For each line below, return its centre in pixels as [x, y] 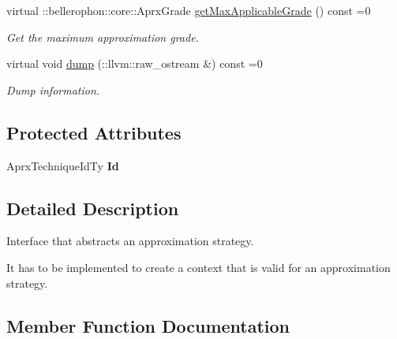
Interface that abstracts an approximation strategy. [130, 241]
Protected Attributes [94, 132]
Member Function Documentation [148, 325]
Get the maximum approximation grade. [103, 37]
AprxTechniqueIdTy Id [63, 165]
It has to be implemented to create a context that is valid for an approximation [198, 267]
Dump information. [53, 89]
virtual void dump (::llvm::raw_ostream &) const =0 [135, 63]
